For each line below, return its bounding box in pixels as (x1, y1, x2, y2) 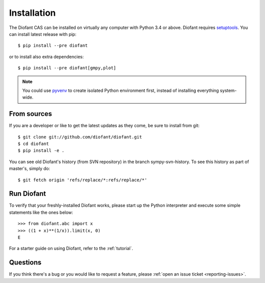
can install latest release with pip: (9, 31, 77, 37)
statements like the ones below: (9, 209, 74, 215)
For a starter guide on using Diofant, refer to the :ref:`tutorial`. (9, 246, 133, 252)
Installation (9, 7, 56, 18)
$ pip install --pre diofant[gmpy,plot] (18, 65, 116, 71)
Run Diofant (9, 190, 46, 198)
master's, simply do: (9, 166, 50, 171)
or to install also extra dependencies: (9, 54, 84, 59)
